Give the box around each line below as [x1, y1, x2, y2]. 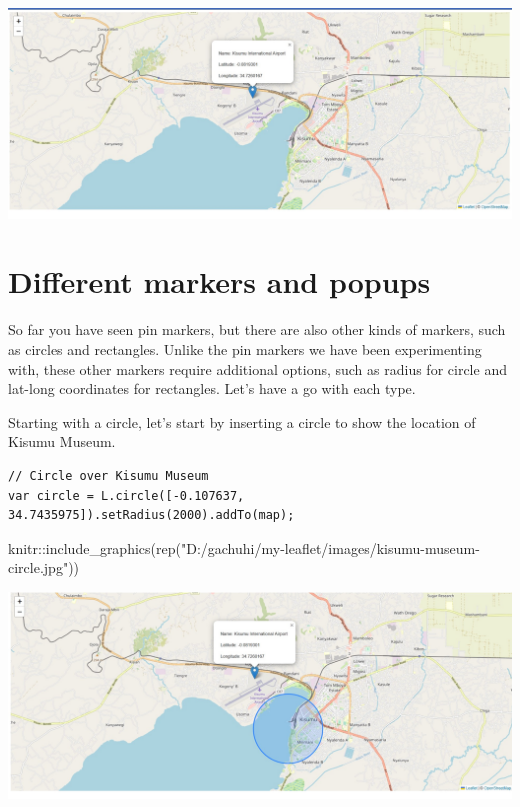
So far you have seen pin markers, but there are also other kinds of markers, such [8, 319, 506, 340]
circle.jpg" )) [8, 557, 80, 578]
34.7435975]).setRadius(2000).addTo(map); [8, 508, 295, 523]
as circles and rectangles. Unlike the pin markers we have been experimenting [8, 338, 482, 359]
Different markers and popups [8, 261, 431, 302]
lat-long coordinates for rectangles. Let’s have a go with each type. [8, 378, 416, 399]
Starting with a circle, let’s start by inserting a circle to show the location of [8, 411, 476, 432]
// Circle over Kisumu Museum [8, 468, 209, 483]
